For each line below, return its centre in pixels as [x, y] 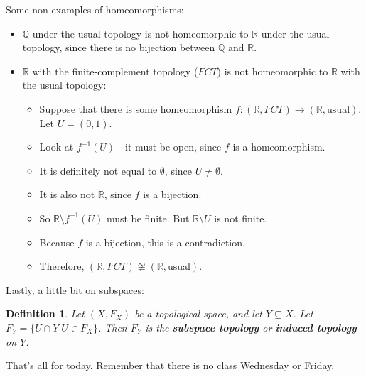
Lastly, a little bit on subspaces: [75, 289]
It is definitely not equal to [98, 170]
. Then [112, 327]
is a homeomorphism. [279, 147]
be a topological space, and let [198, 313]
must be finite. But [148, 218]
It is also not [67, 194]
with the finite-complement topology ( [115, 71]
